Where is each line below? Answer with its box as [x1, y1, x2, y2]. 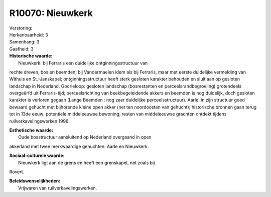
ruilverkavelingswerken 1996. [9, 118, 70, 124]
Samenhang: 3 [9, 39, 40, 45]
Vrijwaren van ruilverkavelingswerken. [18, 185, 97, 191]
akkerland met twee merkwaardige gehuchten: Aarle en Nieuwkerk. [9, 143, 149, 149]
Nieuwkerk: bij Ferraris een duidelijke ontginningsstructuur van [18, 60, 148, 66]
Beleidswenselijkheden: [9, 178, 61, 184]
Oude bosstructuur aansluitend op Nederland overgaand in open [18, 134, 152, 140]
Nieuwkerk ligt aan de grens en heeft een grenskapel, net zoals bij [18, 159, 155, 165]
